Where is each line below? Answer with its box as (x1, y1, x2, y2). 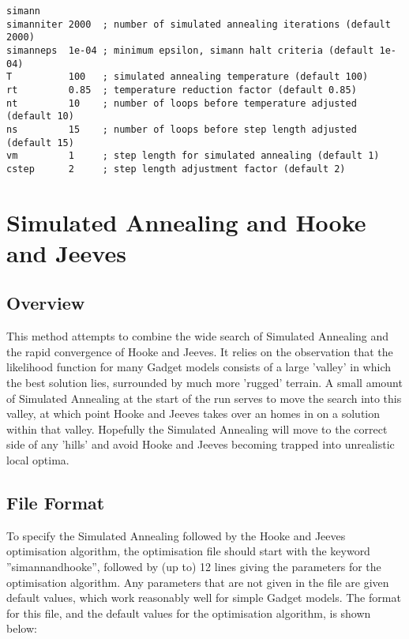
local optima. (6, 452, 69, 468)
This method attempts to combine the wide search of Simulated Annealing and (6, 328, 389, 344)
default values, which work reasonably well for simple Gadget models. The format (6, 589, 401, 606)
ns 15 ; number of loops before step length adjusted (6, 123, 357, 135)
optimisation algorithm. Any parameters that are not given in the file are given (6, 573, 389, 590)
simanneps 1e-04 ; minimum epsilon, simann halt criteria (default (6, 44, 374, 56)
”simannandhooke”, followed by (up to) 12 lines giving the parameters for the (6, 558, 381, 575)
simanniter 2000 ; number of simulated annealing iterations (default (6, 18, 391, 30)
